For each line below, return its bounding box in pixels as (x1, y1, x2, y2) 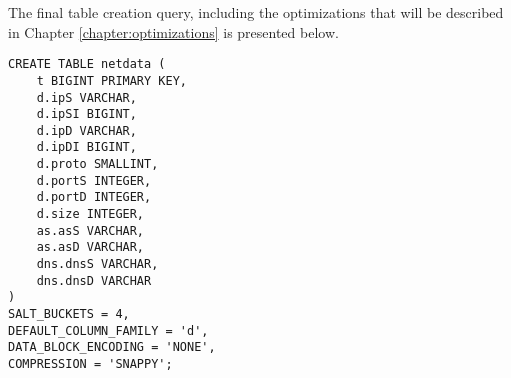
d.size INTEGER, (36, 207, 145, 222)
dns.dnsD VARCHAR (36, 273, 152, 288)
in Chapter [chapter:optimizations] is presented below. (8, 21, 339, 42)
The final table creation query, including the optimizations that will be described (8, 2, 504, 22)
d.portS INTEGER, (36, 173, 152, 188)
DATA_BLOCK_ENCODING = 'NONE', (8, 340, 216, 355)
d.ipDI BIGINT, (36, 140, 137, 155)
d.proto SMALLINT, (36, 157, 159, 172)
